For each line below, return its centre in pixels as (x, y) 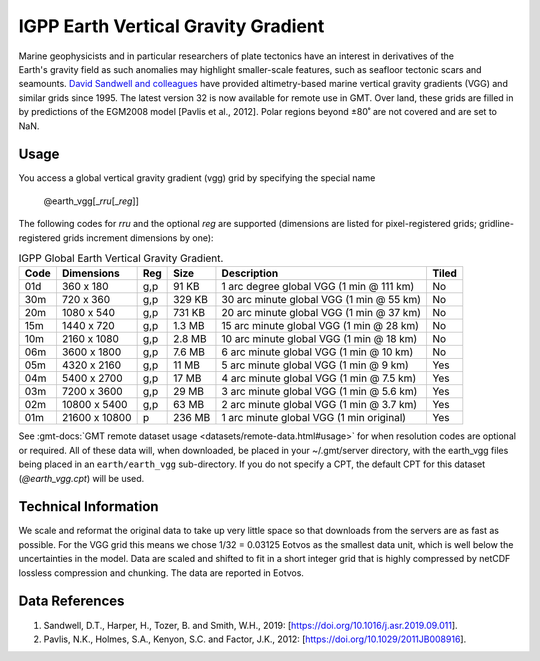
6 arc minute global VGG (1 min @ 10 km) (317, 352)
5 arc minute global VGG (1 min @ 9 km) (315, 365)
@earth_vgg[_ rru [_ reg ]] (91, 201)
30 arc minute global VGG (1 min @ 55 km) (321, 300)
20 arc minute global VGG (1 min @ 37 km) (321, 313)
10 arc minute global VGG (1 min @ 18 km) (319, 339)
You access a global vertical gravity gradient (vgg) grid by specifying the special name (197, 178)
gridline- (496, 224)
